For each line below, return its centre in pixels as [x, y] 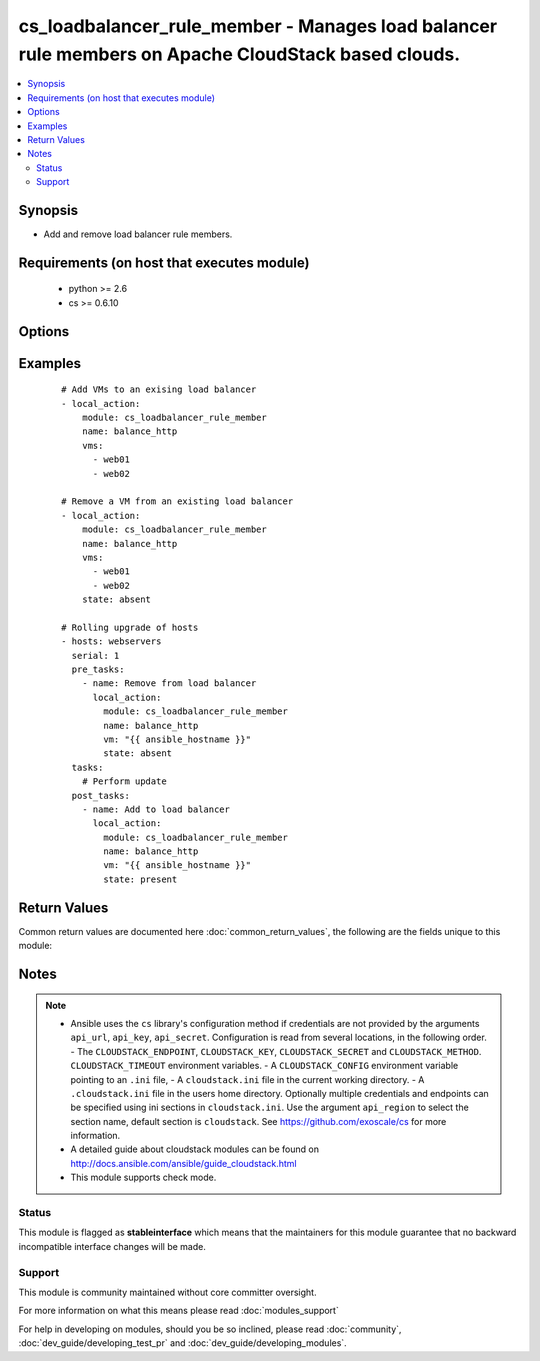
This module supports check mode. [143, 1177]
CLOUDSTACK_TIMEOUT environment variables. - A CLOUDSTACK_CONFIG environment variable [264, 1066]
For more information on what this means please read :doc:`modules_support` [178, 1311]
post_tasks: [100, 795]
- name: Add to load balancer [155, 809]
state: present [140, 879]
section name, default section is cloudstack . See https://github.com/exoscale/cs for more [258, 1121]
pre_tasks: [98, 669]
